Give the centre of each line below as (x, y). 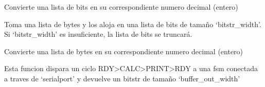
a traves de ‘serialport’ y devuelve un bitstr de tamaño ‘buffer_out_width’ (122, 78)
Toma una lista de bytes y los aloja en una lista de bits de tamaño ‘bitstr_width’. (133, 24)
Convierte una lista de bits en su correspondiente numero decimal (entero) (121, 7)
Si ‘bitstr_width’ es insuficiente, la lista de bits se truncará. (98, 34)
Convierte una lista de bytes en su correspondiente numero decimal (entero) (124, 51)
